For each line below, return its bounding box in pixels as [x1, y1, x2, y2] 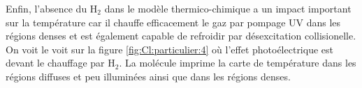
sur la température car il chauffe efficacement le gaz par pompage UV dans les [6, 15, 341, 29]
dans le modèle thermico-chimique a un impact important [104, 1, 352, 15]
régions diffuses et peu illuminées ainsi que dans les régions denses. [6, 69, 291, 83]
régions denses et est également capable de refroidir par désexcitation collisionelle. [6, 28, 356, 43]
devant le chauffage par [6, 55, 105, 70]
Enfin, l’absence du [6, 1, 87, 15]
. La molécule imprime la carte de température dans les [119, 55, 356, 70]
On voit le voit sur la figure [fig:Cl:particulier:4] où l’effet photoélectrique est [6, 42, 333, 56]
